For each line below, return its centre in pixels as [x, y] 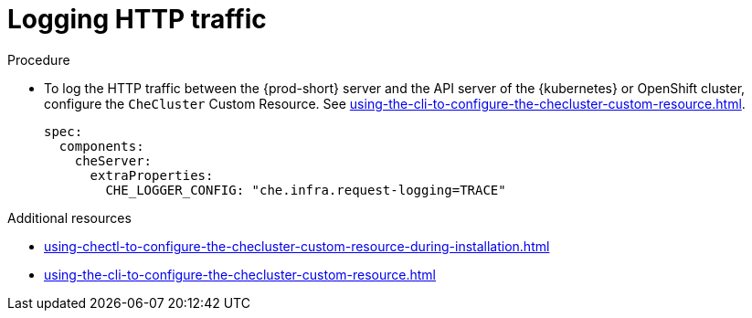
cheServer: [113, 160]
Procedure [39, 59]
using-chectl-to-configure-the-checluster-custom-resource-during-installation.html [297, 246]
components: [101, 146]
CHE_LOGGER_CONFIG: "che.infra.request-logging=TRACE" [306, 190]
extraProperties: [152, 175]
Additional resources [69, 217]
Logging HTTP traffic [137, 19]
